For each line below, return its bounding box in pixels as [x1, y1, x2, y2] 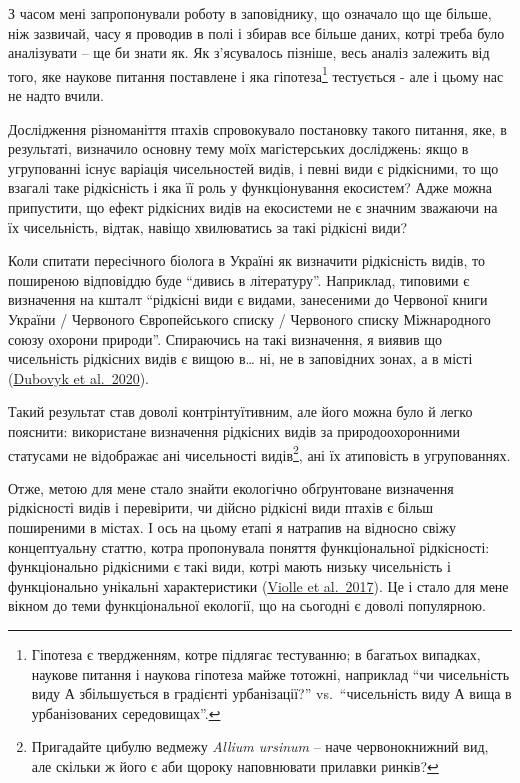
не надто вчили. [8, 85, 104, 106]
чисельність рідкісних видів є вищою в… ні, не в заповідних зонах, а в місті [8, 348, 473, 369]
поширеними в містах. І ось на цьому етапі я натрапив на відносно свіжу [8, 516, 456, 537]
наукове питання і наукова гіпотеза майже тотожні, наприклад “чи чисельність [31, 663, 510, 684]
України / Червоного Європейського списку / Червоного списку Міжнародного [8, 308, 491, 329]
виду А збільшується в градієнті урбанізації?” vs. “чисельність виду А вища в [31, 683, 512, 704]
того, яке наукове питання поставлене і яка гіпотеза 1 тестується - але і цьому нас [8, 62, 504, 86]
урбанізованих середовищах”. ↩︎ [31, 702, 221, 723]
